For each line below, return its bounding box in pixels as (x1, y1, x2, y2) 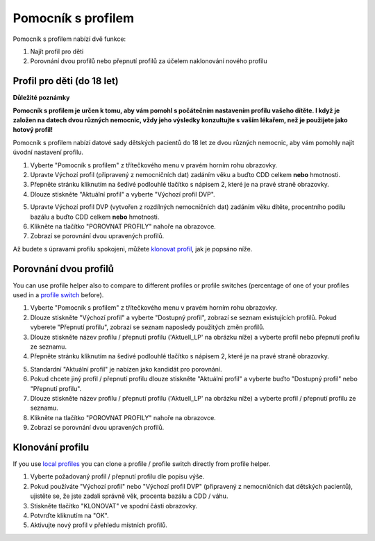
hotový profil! (12, 126, 53, 134)
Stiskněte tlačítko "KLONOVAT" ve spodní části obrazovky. (30, 501, 198, 510)
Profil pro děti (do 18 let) (12, 75, 119, 87)
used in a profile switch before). (12, 291, 104, 299)
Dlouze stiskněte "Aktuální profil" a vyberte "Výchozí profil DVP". (30, 190, 215, 198)
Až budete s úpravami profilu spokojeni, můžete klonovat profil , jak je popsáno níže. (12, 244, 253, 253)
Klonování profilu (12, 441, 90, 453)
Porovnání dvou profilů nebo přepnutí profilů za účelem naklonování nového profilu (30, 57, 267, 65)
